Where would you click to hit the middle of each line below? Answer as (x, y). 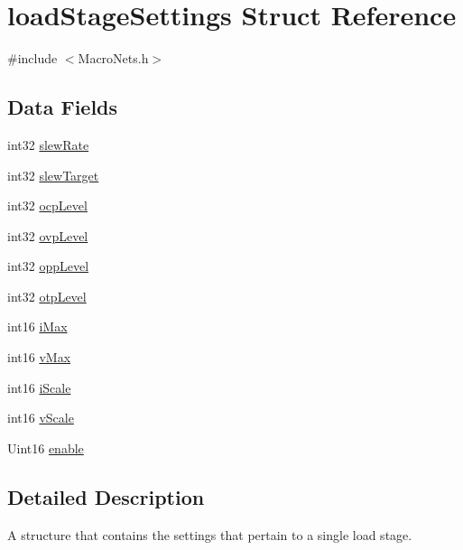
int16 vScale (41, 418)
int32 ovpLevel (48, 235)
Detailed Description (106, 496)
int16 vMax (39, 357)
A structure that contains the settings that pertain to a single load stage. (210, 534)
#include (32, 58)
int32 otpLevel (47, 296)
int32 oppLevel (48, 266)
